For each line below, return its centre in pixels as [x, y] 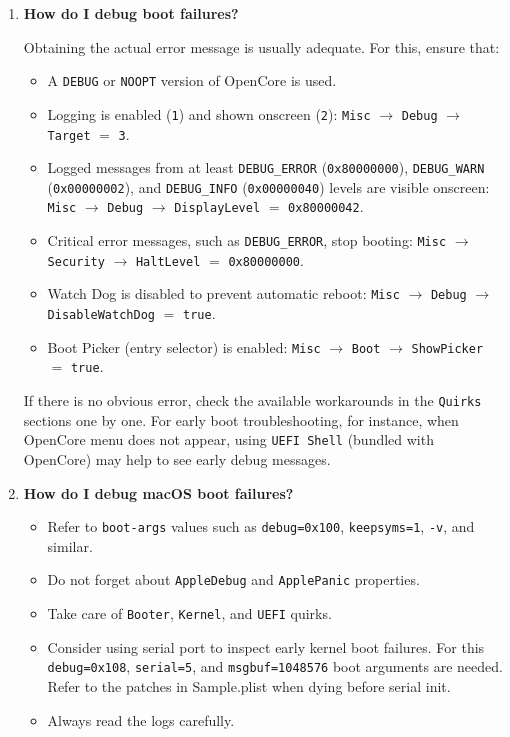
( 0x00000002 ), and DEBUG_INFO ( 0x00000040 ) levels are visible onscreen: [268, 186]
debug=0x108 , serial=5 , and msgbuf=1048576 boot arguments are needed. [275, 666]
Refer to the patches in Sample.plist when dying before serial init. [249, 685]
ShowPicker [447, 348]
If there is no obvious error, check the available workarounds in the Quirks [252, 400]
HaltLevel [168, 261]
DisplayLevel [217, 208]
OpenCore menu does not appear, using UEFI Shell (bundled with [228, 439]
